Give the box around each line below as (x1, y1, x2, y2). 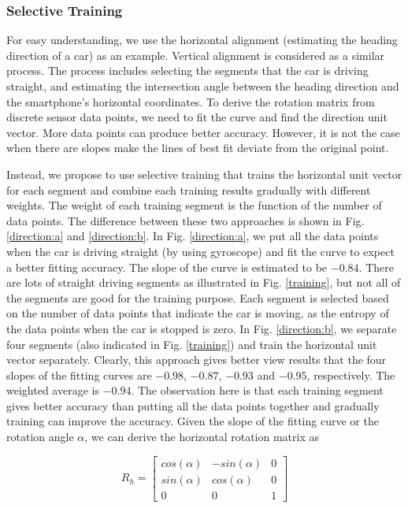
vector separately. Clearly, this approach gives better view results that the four (6, 351, 387, 368)
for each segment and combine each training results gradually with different (6, 181, 371, 198)
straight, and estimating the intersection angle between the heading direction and (6, 78, 399, 94)
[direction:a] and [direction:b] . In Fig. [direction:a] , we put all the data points (6, 228, 379, 244)
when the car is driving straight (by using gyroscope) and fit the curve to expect (6, 243, 395, 259)
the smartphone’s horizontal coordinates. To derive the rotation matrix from (6, 93, 375, 109)
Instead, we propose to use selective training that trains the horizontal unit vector (6, 165, 402, 182)
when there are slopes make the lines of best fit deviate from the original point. (6, 139, 389, 156)
